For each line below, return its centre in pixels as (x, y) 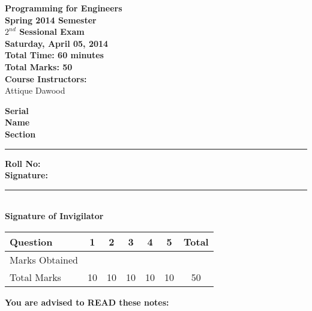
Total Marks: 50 (39, 66)
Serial (17, 110)
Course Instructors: (46, 78)
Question (31, 241)
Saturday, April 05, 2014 (57, 43)
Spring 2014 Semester (51, 20)
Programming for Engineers (64, 8)
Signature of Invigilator (54, 216)
